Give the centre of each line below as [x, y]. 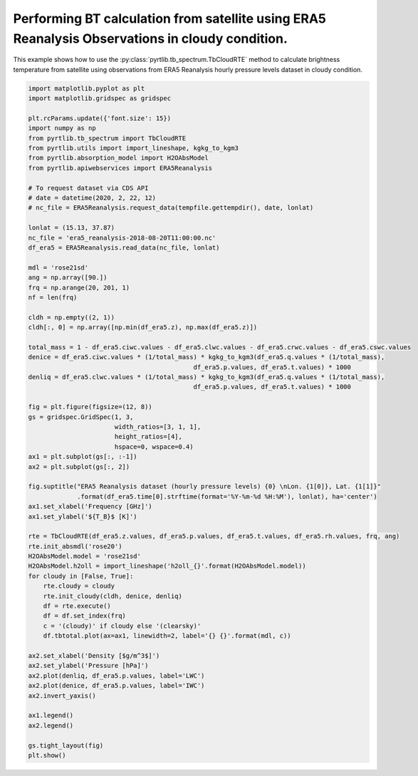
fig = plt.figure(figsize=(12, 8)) [90, 407]
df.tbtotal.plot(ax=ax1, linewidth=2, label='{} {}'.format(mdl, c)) [167, 636]
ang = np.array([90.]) [68, 278]
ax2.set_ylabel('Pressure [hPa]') [88, 666]
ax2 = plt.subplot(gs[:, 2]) [79, 467]
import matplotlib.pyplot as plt [87, 88]
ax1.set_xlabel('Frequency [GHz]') [90, 506]
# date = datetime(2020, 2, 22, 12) [92, 198]
